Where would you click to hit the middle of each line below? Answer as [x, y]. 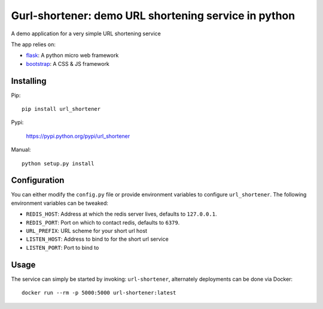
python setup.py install [58, 163]
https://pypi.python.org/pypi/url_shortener [78, 136]
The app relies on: [33, 44]
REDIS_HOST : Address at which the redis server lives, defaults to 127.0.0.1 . [121, 214]
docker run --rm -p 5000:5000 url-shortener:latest [99, 293]
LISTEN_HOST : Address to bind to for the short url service [97, 239]
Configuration [38, 181]
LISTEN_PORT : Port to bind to [63, 247]
